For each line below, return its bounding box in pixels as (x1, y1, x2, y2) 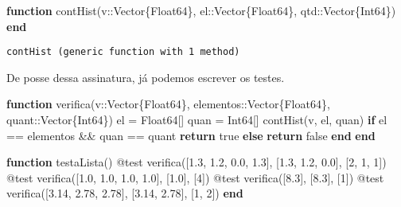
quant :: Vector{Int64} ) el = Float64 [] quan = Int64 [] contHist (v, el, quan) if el (6, 111, 387, 128)
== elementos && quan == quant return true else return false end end (6, 127, 376, 143)
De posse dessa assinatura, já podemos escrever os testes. (6, 68, 285, 85)
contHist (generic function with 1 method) (6, 46, 240, 58)
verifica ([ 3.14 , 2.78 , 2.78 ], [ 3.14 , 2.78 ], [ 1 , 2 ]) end (6, 185, 243, 201)
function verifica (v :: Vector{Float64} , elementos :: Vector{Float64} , (6, 96, 330, 112)
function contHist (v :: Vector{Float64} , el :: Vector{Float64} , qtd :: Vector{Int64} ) (6, 2, 396, 18)
